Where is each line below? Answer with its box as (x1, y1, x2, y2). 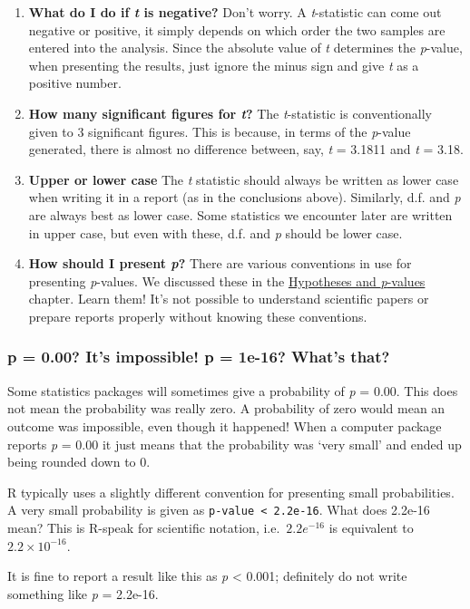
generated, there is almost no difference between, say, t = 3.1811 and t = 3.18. (28, 140, 464, 159)
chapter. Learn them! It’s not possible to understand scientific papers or (28, 289, 429, 308)
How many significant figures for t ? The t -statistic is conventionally (28, 103, 432, 122)
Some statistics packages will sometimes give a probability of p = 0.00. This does (7, 381, 458, 400)
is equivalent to (328, 517, 414, 536)
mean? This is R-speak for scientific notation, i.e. (7, 517, 280, 536)
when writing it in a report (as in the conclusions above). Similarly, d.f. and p (28, 188, 461, 207)
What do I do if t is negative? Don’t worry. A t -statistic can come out (28, 3, 442, 21)
